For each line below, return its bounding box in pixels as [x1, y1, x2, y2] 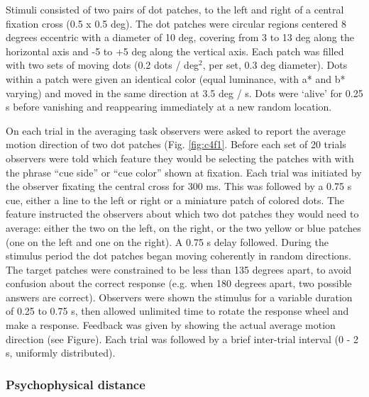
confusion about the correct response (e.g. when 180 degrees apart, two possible [6, 276, 352, 291]
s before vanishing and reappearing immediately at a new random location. [6, 99, 332, 114]
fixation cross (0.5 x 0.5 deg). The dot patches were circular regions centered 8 [6, 16, 346, 30]
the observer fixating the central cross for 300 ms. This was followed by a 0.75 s [6, 179, 352, 194]
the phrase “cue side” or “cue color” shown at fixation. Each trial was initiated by [6, 164, 362, 179]
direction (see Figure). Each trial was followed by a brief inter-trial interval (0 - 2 [6, 331, 359, 346]
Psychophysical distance [6, 375, 145, 393]
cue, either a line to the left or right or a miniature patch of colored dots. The [6, 192, 345, 207]
